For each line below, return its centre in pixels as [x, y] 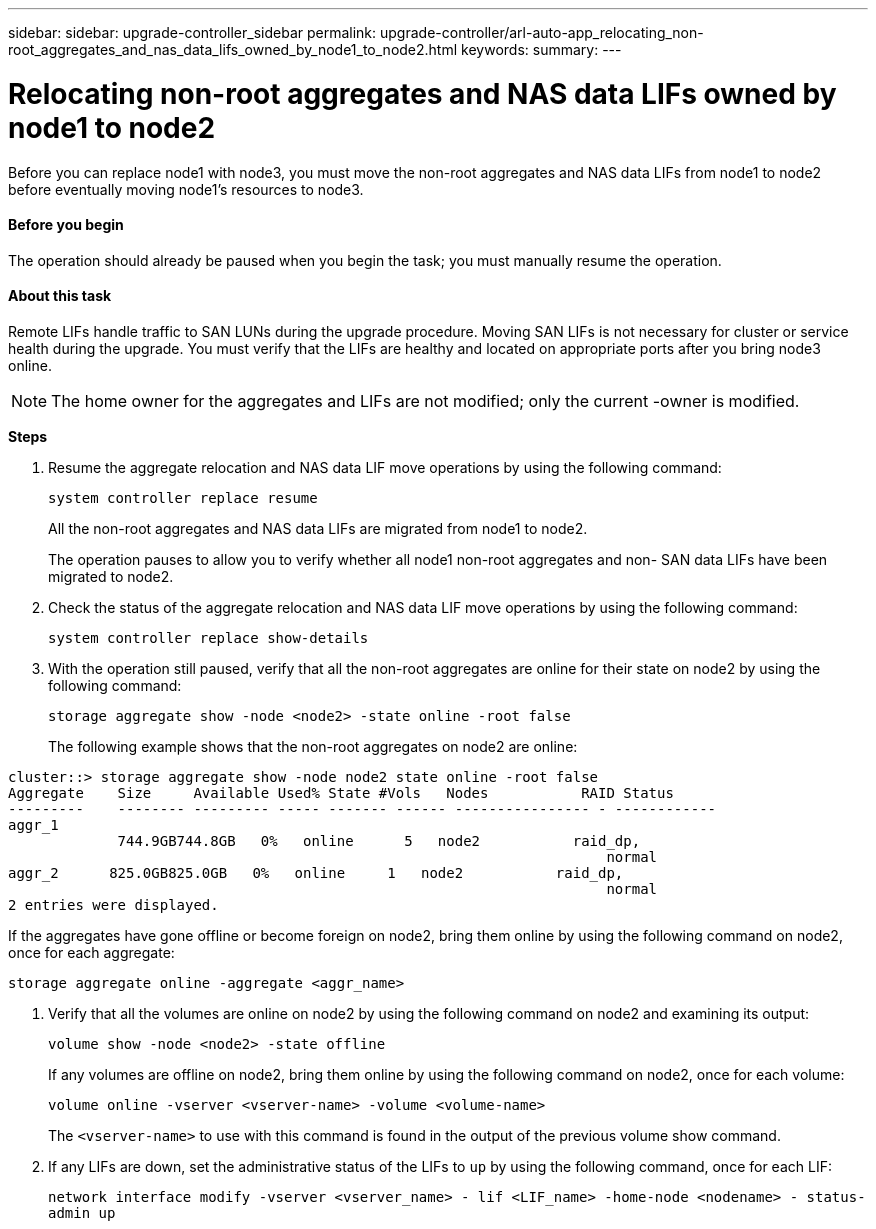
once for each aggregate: [91, 952]
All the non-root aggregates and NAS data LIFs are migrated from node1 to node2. [318, 528]
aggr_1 [33, 824]
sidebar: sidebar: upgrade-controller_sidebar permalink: [192, 32]
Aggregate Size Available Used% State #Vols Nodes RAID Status [341, 792]
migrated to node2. [111, 576]
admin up [82, 1212]
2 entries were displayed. [113, 904]
